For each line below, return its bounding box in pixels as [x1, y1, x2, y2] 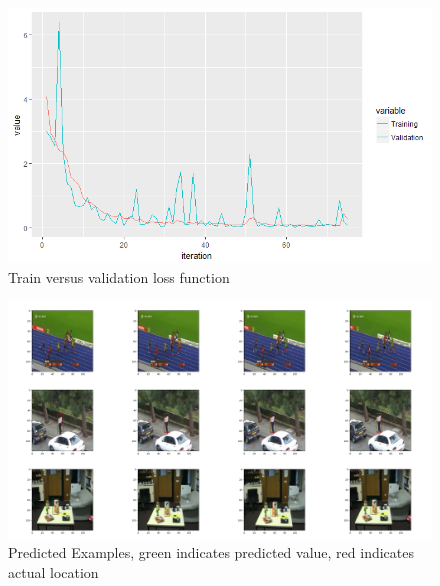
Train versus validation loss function [8, 266, 230, 287]
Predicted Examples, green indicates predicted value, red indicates [8, 542, 414, 563]
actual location [8, 561, 99, 582]
